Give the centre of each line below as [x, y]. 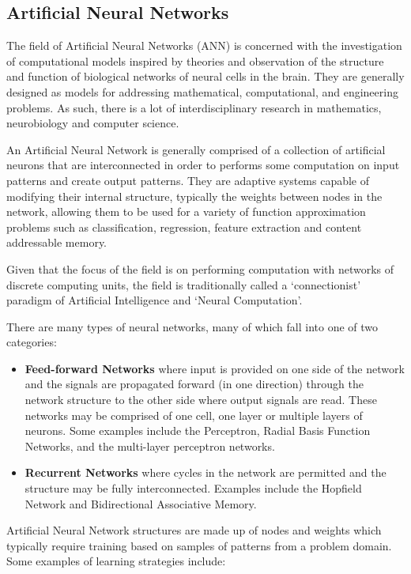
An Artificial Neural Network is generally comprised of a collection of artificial [196, 149]
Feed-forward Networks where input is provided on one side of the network [215, 368]
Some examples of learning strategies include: [116, 561]
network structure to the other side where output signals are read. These [201, 400]
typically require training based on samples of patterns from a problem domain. [199, 545]
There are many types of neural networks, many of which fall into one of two [192, 326]
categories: [32, 342]
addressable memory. [57, 242]
